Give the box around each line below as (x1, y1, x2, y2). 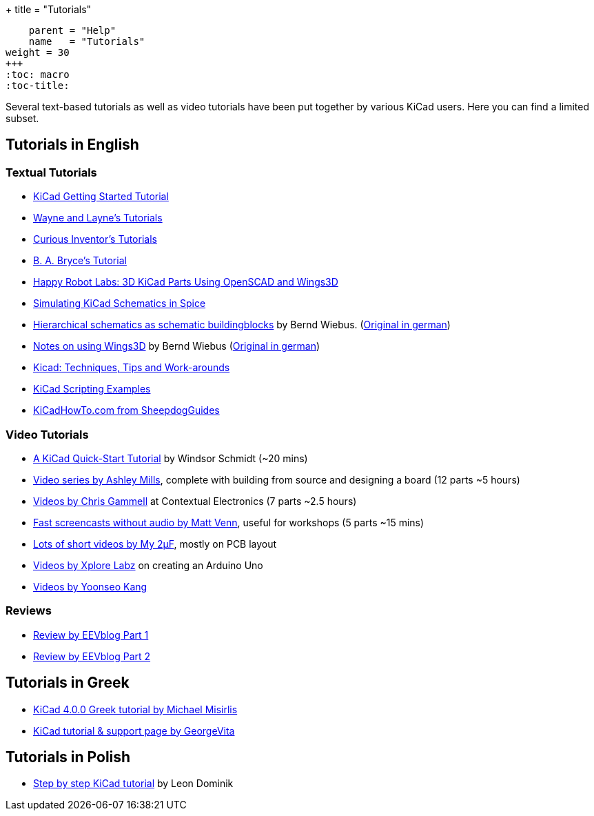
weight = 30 (6, 47, 70, 58)
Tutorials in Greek (6, 674, 130, 692)
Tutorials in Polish (6, 748, 131, 766)
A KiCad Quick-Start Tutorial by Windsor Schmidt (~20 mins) (33, 452, 308, 464)
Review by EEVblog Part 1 (33, 628, 149, 641)
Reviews (6, 604, 52, 618)
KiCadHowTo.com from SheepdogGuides (33, 404, 220, 417)
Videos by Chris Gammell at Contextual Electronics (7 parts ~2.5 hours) (33, 495, 357, 507)
